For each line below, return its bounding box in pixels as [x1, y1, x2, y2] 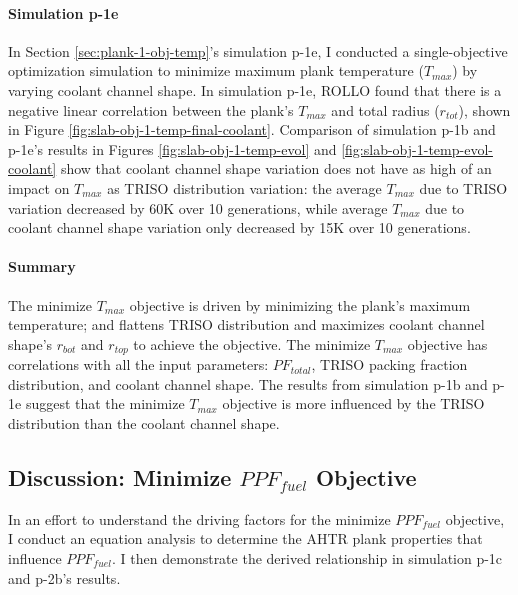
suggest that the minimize [25, 393, 185, 414]
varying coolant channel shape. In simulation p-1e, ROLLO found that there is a [8, 79, 502, 100]
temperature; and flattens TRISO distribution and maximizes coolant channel [8, 314, 485, 335]
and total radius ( [331, 99, 440, 120]
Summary [8, 256, 76, 277]
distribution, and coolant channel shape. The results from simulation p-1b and [8, 373, 488, 394]
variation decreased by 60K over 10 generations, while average [8, 197, 388, 218]
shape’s [8, 333, 53, 354]
